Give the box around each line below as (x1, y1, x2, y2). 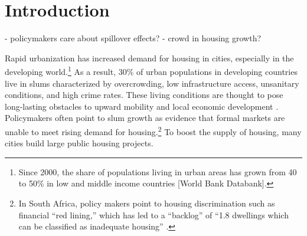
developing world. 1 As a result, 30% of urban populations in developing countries (5, 64, 298, 77)
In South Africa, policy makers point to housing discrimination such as (18, 196, 275, 209)
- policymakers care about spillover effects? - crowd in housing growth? (5, 32, 262, 44)
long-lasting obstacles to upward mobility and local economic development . (5, 100, 279, 112)
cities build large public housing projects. (5, 137, 153, 149)
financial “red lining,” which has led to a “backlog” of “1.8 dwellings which (18, 208, 289, 221)
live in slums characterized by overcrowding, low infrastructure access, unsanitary (5, 77, 299, 89)
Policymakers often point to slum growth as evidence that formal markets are (5, 112, 285, 124)
